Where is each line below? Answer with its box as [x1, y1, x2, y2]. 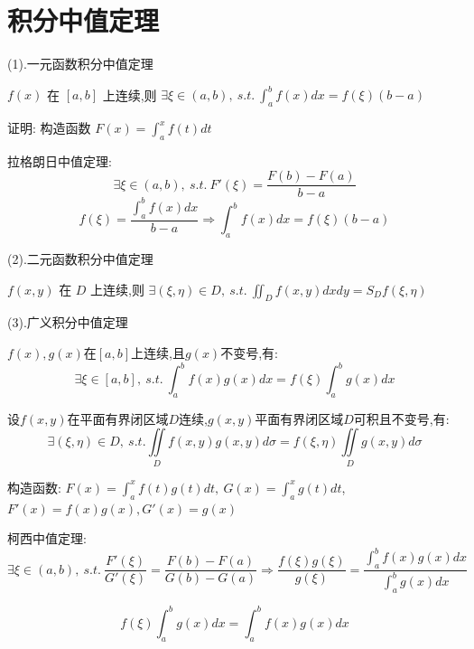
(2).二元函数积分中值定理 [7, 249, 153, 268]
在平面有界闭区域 [67, 409, 169, 428]
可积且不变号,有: [353, 409, 450, 428]
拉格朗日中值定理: [7, 151, 112, 170]
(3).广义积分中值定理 [7, 313, 128, 332]
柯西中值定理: [7, 529, 87, 548]
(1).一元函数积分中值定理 [7, 54, 153, 73]
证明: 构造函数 [7, 118, 91, 137]
